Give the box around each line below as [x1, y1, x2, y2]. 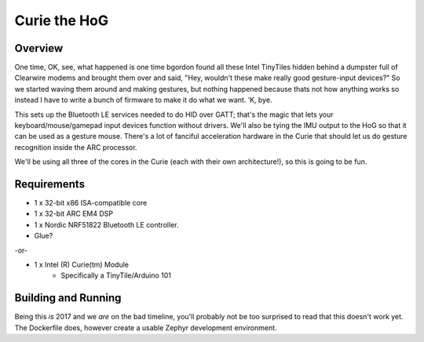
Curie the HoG [14, 12, 109, 29]
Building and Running [14, 291, 122, 305]
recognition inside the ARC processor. [14, 142, 137, 152]
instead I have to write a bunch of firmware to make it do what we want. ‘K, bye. [14, 95, 272, 105]
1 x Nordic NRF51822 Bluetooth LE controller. [34, 220, 179, 229]
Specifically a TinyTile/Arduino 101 [60, 271, 172, 280]
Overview [14, 42, 64, 55]
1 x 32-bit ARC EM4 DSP [34, 209, 114, 219]
